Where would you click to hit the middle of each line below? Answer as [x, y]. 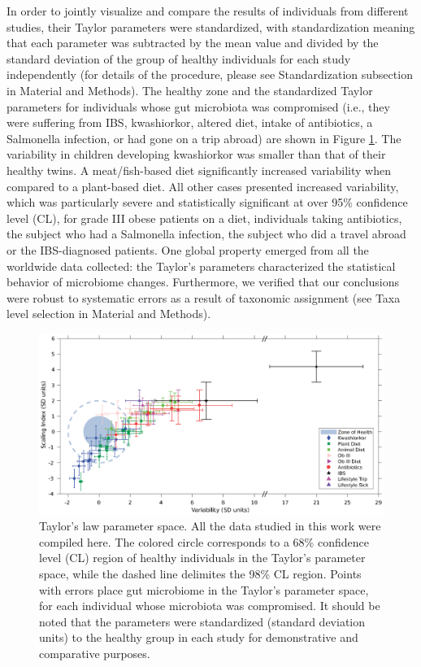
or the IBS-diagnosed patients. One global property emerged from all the [188, 249]
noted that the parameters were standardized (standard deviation [202, 621]
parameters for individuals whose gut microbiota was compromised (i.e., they [198, 106]
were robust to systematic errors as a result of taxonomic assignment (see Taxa [204, 297]
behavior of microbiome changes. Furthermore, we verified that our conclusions [203, 282]
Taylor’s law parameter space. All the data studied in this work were [210, 526]
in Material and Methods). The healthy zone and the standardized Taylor [190, 90]
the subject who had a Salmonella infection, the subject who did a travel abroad [206, 234]
